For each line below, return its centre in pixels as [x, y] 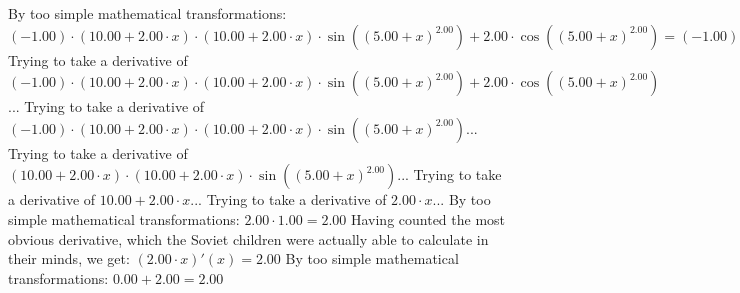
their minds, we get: [69, 258]
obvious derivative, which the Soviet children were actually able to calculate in [248, 238]
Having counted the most [428, 218]
